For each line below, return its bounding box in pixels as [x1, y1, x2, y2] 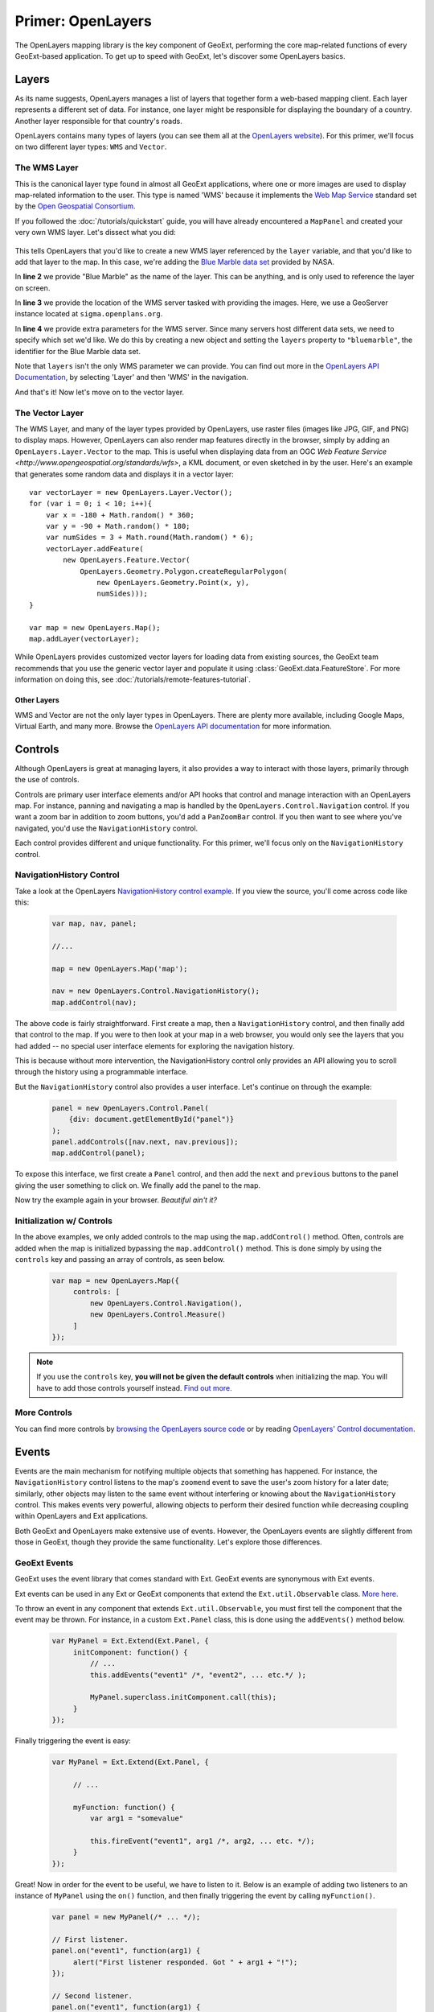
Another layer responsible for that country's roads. [14, 116, 182, 126]
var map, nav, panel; [51, 919, 137, 929]
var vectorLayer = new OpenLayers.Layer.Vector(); [29, 488, 233, 497]
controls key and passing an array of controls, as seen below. [14, 1254, 225, 1264]
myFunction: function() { [72, 1803, 176, 1812]
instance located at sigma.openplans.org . [14, 309, 163, 319]
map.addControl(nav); [51, 998, 137, 1007]
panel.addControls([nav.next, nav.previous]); [51, 1137, 239, 1146]
